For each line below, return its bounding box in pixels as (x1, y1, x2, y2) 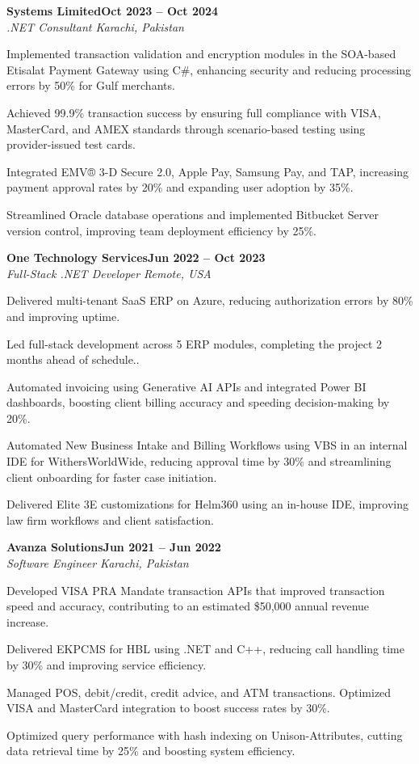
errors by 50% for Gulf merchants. (6, 77, 175, 94)
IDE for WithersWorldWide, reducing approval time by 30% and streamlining (6, 453, 392, 470)
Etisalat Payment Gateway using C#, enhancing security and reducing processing (6, 61, 412, 78)
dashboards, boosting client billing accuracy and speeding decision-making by (6, 394, 390, 411)
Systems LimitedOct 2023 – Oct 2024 (6, 2, 219, 19)
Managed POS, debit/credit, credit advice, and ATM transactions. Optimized (6, 683, 392, 700)
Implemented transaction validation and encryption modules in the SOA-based (6, 45, 396, 62)
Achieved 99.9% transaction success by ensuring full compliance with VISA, (6, 103, 381, 120)
